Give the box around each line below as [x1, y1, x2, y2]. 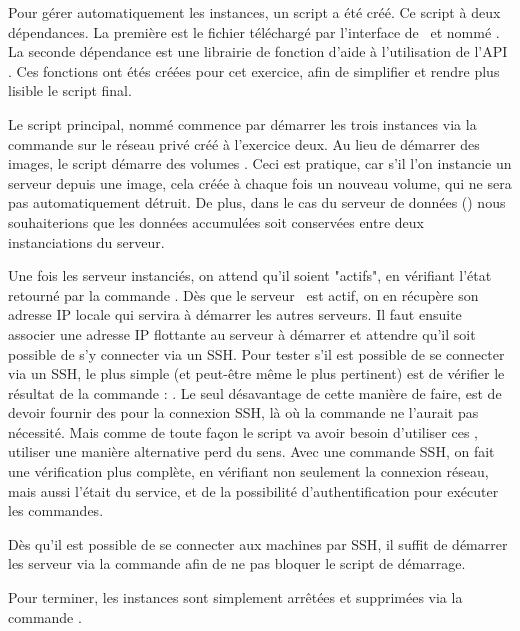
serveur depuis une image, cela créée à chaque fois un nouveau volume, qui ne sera [8, 172, 512, 193]
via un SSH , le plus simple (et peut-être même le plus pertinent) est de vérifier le [8, 363, 505, 384]
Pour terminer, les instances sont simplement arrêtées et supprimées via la [8, 587, 463, 608]
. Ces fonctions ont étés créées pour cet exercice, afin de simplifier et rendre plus [8, 60, 500, 81]
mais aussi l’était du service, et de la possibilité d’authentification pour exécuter [8, 480, 499, 501]
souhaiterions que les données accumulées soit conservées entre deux [8, 211, 424, 232]
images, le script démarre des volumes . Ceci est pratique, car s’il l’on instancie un [8, 153, 512, 174]
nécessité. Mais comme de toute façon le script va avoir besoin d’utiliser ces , [8, 421, 478, 442]
